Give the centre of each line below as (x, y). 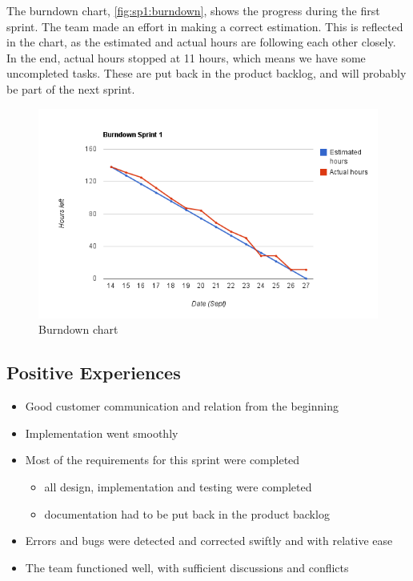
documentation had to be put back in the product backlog (187, 513)
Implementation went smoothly (102, 433)
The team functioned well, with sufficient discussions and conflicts (187, 567)
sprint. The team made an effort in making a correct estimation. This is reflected (205, 26)
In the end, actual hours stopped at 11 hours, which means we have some (186, 57)
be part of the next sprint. (71, 88)
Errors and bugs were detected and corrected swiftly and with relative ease (209, 541)
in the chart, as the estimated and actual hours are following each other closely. (201, 42)
